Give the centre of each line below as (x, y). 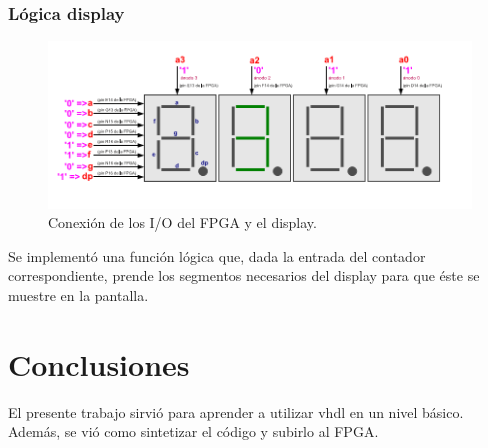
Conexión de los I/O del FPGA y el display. (182, 222)
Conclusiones (99, 363)
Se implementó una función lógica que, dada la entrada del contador (217, 255)
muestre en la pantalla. (78, 295)
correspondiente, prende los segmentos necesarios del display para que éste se (244, 275)
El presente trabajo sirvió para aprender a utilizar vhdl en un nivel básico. (236, 411)
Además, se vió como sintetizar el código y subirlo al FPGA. (193, 431)
